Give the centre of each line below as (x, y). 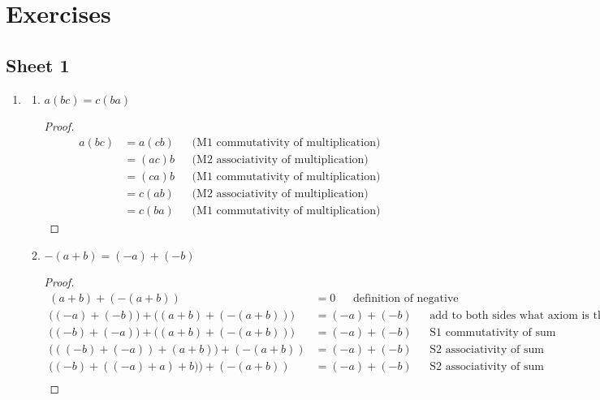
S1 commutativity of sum (493, 332)
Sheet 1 (38, 65)
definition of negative (406, 298)
